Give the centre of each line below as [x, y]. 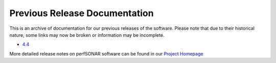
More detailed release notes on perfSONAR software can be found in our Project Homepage [106, 53]
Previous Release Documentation [82, 13]
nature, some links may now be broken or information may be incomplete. [87, 35]
